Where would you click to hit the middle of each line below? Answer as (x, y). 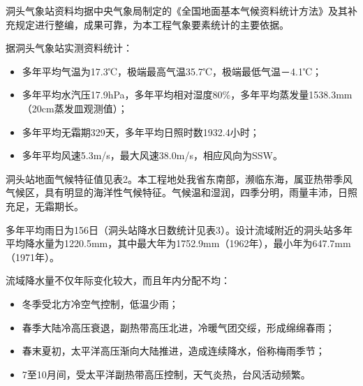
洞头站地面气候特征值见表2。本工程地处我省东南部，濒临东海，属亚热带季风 (179, 178)
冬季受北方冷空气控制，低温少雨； (100, 303)
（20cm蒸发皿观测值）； (75, 108)
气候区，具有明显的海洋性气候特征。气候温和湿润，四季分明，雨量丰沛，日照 (181, 192)
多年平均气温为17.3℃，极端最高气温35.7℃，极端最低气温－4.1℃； (172, 71)
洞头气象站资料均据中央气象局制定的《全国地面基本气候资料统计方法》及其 (177, 10)
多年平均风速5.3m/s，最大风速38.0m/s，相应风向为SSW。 (152, 155)
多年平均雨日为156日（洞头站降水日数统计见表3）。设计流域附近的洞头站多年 (179, 229)
